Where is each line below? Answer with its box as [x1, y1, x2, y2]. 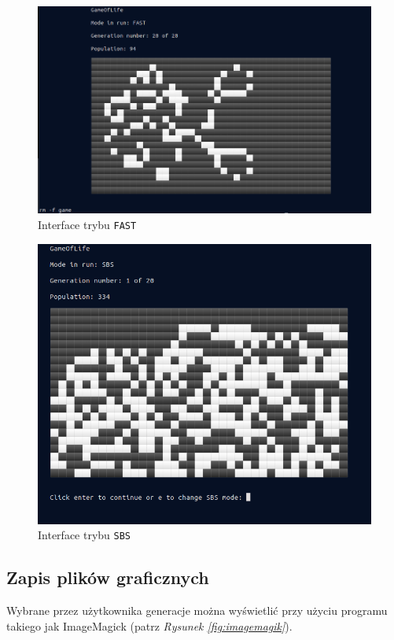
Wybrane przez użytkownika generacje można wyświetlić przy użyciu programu [6, 602, 388, 619]
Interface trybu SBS [38, 527, 131, 543]
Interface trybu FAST [38, 216, 137, 232]
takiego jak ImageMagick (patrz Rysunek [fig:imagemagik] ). [6, 617, 293, 634]
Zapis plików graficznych [6, 565, 209, 590]
